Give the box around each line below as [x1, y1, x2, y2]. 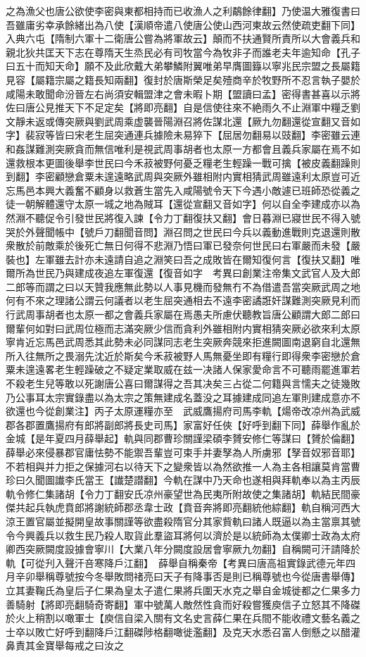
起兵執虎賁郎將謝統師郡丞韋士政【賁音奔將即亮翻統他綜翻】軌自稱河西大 [25, 500, 360, 515]
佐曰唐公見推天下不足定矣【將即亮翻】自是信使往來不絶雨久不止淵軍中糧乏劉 [6, 100, 360, 115]
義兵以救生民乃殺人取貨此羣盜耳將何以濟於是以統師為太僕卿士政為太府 [34, 527, 360, 542]
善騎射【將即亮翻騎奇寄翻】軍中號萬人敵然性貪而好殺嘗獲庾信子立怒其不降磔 [6, 596, 360, 611]
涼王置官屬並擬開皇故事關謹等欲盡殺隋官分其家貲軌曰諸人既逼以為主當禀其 [6, 513, 351, 528]
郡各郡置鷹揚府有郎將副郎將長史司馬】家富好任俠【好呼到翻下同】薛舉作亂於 [6, 417, 360, 432]
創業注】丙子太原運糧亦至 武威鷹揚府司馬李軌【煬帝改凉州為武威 [54, 403, 360, 418]
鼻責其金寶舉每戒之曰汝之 [6, 638, 124, 653]
